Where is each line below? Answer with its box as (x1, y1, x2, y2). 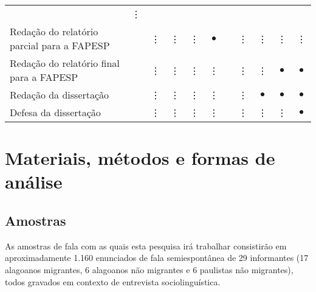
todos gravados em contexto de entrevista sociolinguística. (5, 275, 221, 288)
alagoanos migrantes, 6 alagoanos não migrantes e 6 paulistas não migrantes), (5, 263, 294, 276)
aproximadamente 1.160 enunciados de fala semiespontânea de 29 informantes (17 (5, 251, 309, 264)
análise (5, 169, 63, 194)
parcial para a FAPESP (10, 38, 110, 52)
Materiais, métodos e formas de (5, 145, 275, 170)
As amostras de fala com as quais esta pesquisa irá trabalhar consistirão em (5, 239, 287, 252)
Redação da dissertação (10, 88, 109, 102)
